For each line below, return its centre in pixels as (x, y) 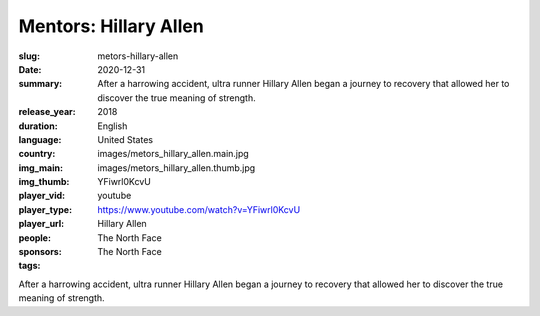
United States (125, 139)
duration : (38, 126)
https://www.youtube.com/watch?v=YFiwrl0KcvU (199, 209)
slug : (29, 56)
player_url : (41, 224)
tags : (29, 266)
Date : (30, 69)
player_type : (45, 209)
